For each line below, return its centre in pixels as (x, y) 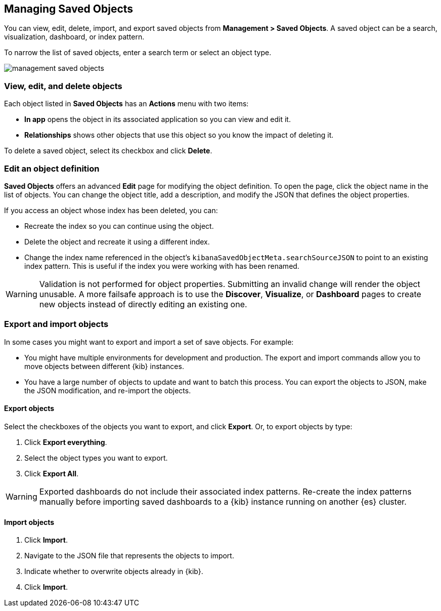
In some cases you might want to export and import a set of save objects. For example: (149, 342)
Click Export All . (52, 473)
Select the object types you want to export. (96, 458)
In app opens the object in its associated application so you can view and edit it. (158, 119)
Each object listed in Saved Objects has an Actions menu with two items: (126, 104)
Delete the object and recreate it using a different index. (117, 241)
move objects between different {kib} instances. (104, 366)
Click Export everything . (66, 442)
